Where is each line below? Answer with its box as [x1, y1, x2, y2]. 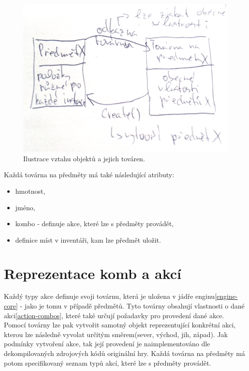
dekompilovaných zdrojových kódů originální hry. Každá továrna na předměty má [4, 348, 245, 358]
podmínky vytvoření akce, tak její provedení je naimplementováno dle [4, 339, 210, 349]
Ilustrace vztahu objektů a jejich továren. [23, 153, 145, 163]
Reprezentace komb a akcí [4, 263, 181, 283]
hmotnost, [15, 185, 45, 196]
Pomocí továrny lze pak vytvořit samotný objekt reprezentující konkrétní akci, [4, 320, 236, 330]
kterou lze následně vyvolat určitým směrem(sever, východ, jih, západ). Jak [4, 329, 228, 339]
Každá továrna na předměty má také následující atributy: [4, 170, 175, 180]
